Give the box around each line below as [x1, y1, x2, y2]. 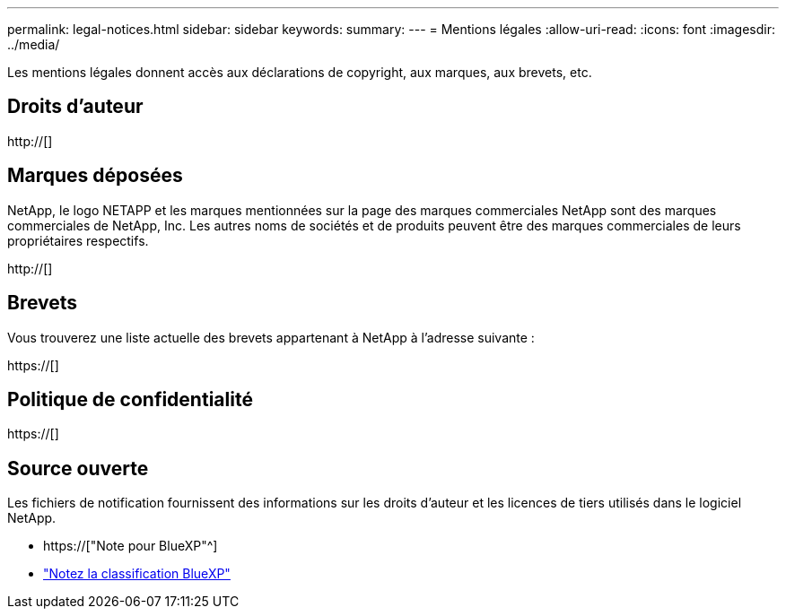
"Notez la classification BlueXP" [43, 566, 231, 582]
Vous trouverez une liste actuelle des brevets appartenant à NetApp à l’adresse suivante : [7, 329, 535, 345]
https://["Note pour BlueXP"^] [43, 538, 218, 554]
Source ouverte [7, 456, 149, 480]
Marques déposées [7, 164, 183, 187]
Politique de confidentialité [7, 387, 253, 411]
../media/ [7, 37, 60, 52]
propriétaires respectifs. [7, 232, 149, 248]
